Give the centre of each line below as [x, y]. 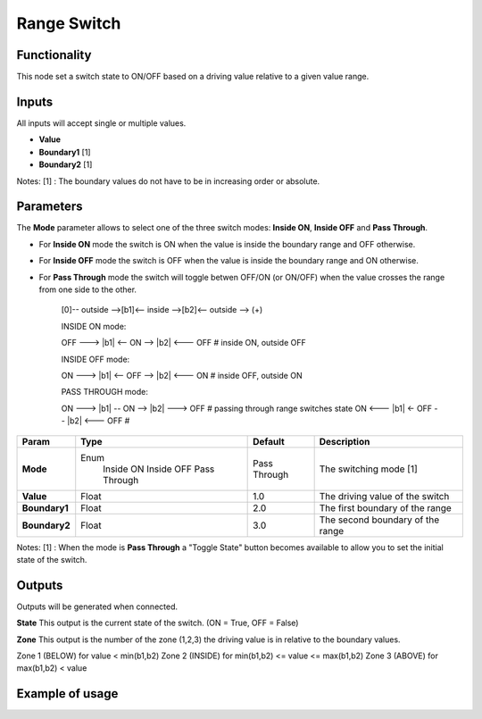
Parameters [50, 207]
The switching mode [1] [369, 469]
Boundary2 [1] [66, 164]
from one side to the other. [88, 289]
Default [269, 441]
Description [345, 441]
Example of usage [67, 694]
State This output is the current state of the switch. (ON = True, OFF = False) [158, 623]
